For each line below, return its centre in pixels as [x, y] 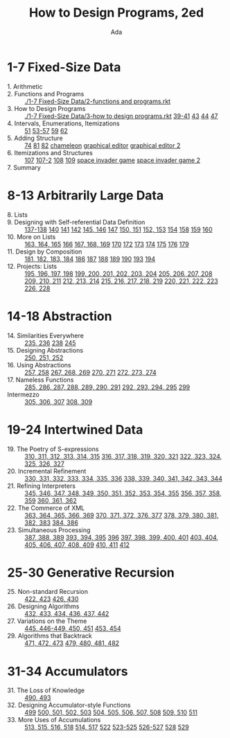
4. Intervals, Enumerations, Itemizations [63, 123]
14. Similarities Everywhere [46, 335]
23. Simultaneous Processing [49, 530]
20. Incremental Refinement [47, 471]
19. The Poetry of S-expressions [53, 449]
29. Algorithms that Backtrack [50, 636]
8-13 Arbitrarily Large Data [86, 195]
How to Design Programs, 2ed [116, 13]
